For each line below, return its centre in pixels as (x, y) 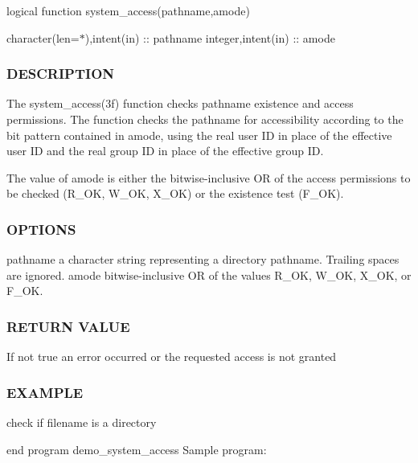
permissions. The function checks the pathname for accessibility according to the (205, 119)
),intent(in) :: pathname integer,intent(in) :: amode (210, 37)
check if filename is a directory (82, 422)
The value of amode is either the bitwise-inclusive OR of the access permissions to (209, 177)
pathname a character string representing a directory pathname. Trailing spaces (203, 259)
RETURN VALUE (68, 326)
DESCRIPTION (61, 74)
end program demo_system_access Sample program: (137, 449)
